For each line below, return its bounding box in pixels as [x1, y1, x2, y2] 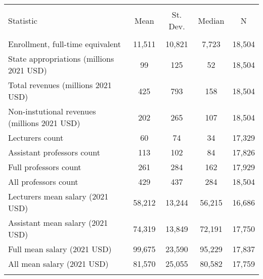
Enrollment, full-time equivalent [8, 38, 121, 50]
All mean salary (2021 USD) [8, 258, 109, 269]
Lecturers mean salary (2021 [8, 190, 109, 202]
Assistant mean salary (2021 [8, 217, 108, 228]
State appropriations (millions [8, 53, 114, 64]
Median [198, 14, 225, 26]
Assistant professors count [8, 146, 100, 158]
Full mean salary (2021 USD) [8, 243, 112, 255]
